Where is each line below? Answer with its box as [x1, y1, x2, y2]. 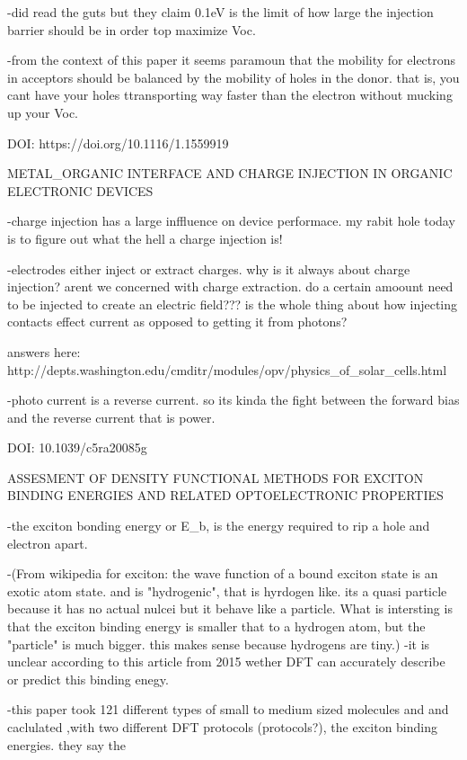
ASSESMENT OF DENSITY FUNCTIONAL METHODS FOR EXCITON [7, 468, 424, 487]
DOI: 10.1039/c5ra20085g [7, 438, 147, 457]
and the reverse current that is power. [7, 407, 216, 426]
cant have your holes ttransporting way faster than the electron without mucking [7, 85, 453, 104]
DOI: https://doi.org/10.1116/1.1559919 [7, 133, 229, 152]
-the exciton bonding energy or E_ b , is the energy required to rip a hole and [7, 516, 430, 535]
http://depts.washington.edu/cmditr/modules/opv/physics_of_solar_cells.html [7, 360, 447, 379]
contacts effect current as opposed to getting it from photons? [7, 312, 348, 331]
